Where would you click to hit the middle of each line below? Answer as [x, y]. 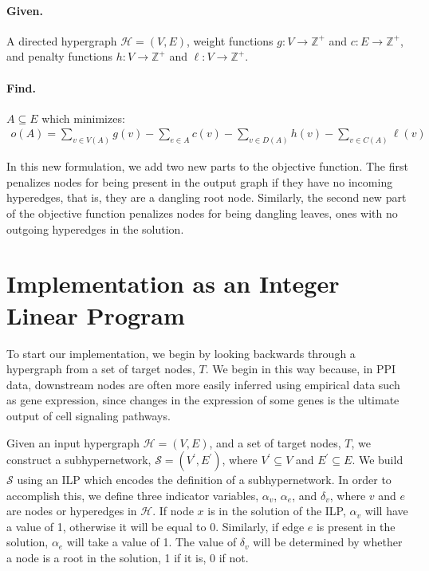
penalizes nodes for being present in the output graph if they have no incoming [200, 181]
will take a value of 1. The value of [152, 542]
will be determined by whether [328, 542]
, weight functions [230, 40]
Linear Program [96, 315]
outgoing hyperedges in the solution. [95, 228]
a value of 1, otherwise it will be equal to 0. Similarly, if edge [155, 526]
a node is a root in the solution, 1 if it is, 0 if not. [128, 558]
